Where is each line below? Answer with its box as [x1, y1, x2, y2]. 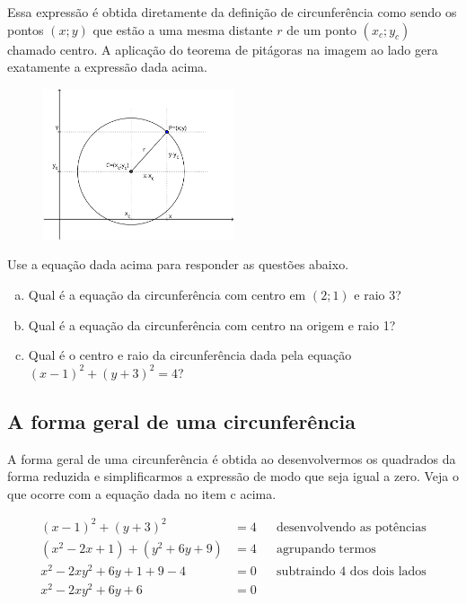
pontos [7, 20, 44, 39]
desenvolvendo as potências [277, 521, 426, 534]
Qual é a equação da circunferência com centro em [28, 285, 306, 304]
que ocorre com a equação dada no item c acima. [7, 484, 277, 503]
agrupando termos [277, 542, 376, 556]
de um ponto [286, 20, 356, 39]
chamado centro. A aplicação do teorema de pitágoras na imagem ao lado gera [7, 39, 438, 58]
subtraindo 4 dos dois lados [277, 565, 426, 579]
